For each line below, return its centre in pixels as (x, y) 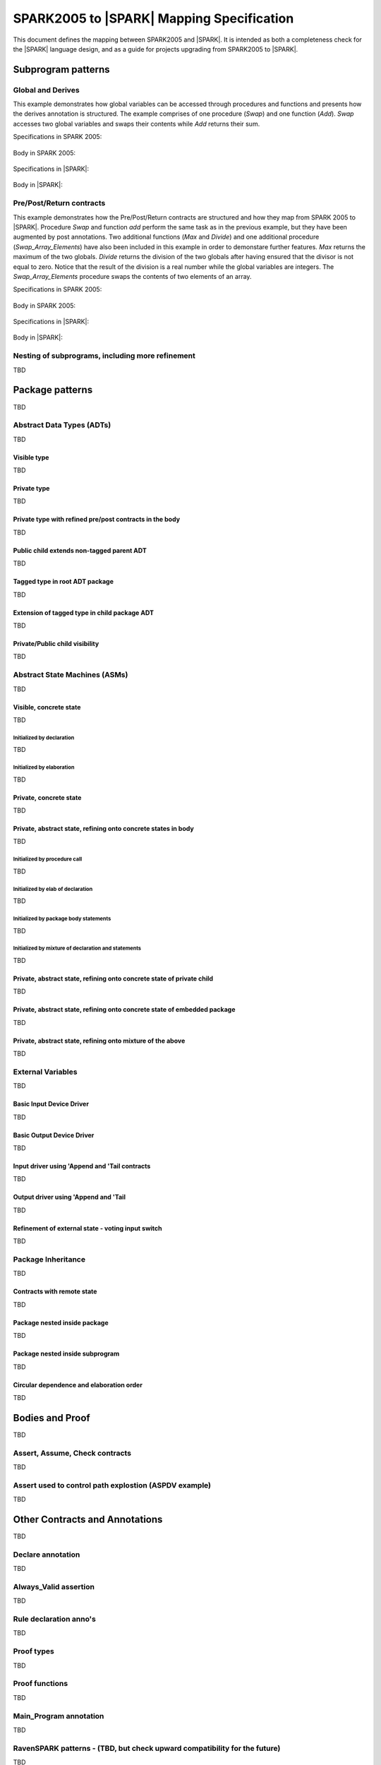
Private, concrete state (47, 797)
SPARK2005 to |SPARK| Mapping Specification (153, 18)
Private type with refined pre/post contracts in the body (96, 520)
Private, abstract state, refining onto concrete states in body (103, 829)
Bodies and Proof (52, 1418)
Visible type (31, 457)
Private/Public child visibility (56, 644)
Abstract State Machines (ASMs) (71, 675)
